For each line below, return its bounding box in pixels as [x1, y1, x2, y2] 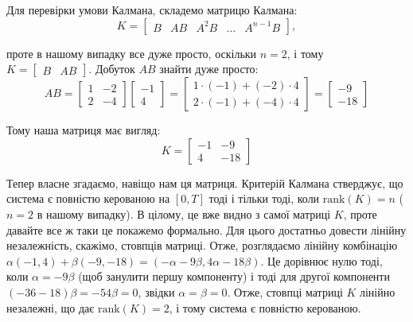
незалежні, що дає [6, 299, 95, 316]
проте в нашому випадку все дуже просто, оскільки [6, 45, 257, 61]
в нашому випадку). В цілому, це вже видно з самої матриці [37, 205, 331, 222]
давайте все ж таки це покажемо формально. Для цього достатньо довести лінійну [6, 221, 407, 238]
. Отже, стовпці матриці [227, 283, 343, 300]
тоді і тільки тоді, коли [208, 190, 320, 207]
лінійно [359, 283, 395, 300]
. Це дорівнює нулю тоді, [260, 252, 383, 269]
